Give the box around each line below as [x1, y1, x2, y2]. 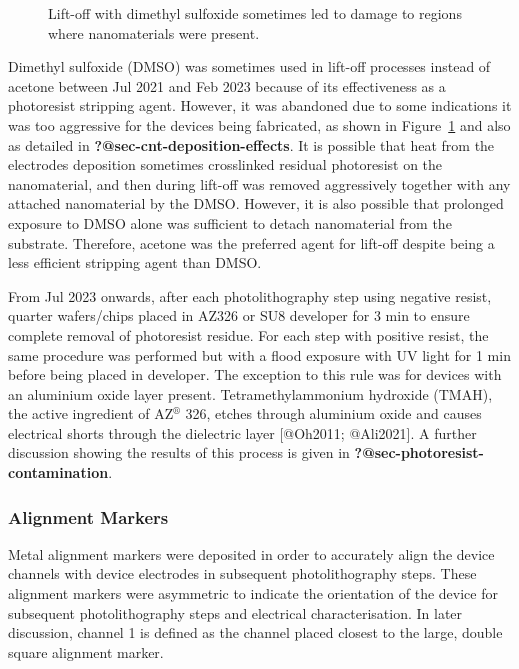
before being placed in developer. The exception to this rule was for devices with [8, 364, 502, 385]
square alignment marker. [8, 641, 164, 662]
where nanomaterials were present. [48, 22, 260, 43]
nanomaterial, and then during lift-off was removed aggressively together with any [8, 173, 511, 194]
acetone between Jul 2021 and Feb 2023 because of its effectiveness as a [8, 75, 446, 96]
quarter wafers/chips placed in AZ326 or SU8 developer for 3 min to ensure [8, 305, 470, 326]
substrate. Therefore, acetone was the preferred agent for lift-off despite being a [8, 232, 495, 253]
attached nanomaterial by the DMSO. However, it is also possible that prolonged [8, 193, 504, 214]
